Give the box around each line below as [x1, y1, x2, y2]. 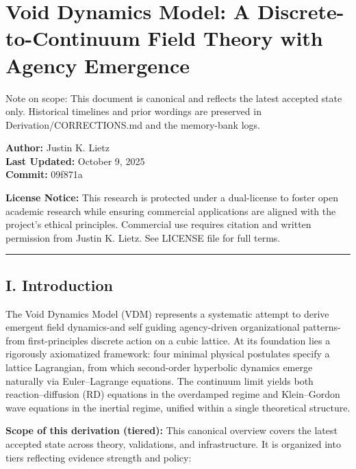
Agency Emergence [5, 51, 190, 79]
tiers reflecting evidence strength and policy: [5, 450, 192, 464]
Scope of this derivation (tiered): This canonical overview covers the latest [5, 423, 338, 438]
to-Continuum [5, 24, 140, 52]
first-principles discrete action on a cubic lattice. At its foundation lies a [28, 333, 331, 347]
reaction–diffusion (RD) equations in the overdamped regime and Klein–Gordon [5, 387, 340, 401]
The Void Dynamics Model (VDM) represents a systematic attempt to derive [5, 306, 329, 320]
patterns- [303, 320, 341, 334]
